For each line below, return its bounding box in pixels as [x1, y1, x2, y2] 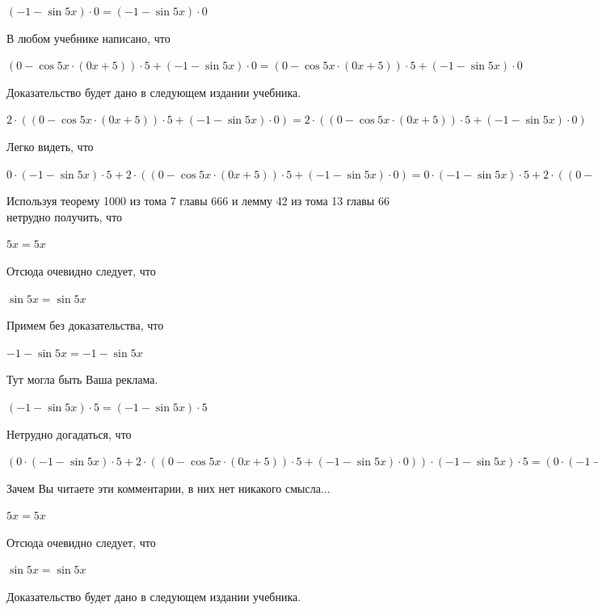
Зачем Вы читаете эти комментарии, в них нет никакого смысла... [6, 479, 331, 496]
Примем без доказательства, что [6, 317, 164, 334]
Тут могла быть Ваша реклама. [6, 371, 158, 388]
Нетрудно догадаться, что [6, 425, 132, 442]
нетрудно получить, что [6, 208, 123, 225]
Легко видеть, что [6, 137, 94, 154]
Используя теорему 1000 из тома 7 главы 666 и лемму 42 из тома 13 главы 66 [6, 192, 390, 209]
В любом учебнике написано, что [6, 29, 171, 46]
